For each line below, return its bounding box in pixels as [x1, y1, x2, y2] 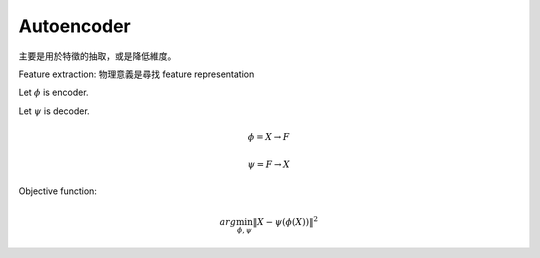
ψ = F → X [247, 159, 290, 170]
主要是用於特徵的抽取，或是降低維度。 [18, 50, 177, 62]
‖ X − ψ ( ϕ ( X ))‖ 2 [252, 215, 319, 227]
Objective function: [18, 185, 97, 197]
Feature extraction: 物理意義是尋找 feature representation [18, 68, 255, 80]
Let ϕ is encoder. [18, 86, 89, 99]
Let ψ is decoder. [18, 105, 90, 117]
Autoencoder [18, 15, 131, 37]
